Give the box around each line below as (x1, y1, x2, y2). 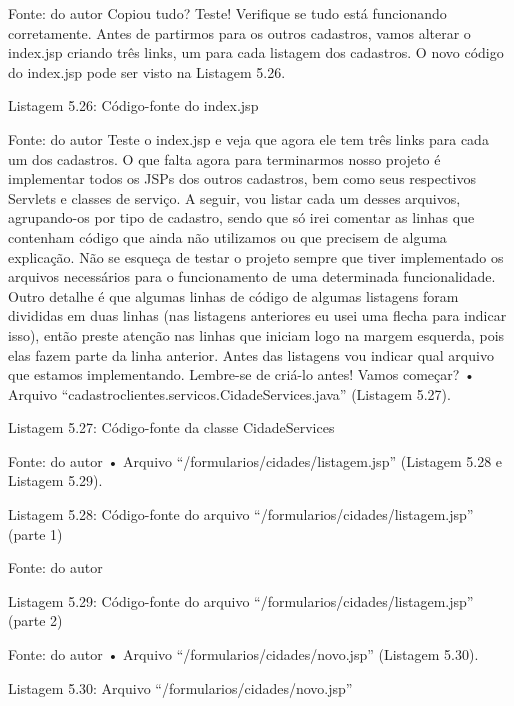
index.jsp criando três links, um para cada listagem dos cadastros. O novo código (8, 42, 504, 63)
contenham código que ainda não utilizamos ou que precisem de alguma (8, 226, 447, 247)
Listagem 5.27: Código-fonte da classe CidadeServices (8, 417, 335, 438)
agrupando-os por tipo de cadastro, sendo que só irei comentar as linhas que (8, 207, 475, 228)
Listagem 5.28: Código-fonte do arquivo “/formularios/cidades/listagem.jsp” (8, 504, 474, 525)
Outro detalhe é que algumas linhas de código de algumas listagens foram (8, 285, 459, 306)
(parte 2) (8, 610, 63, 631)
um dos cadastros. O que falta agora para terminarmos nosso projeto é (8, 148, 441, 169)
